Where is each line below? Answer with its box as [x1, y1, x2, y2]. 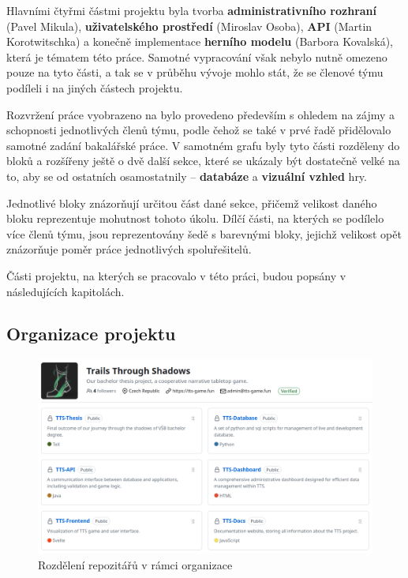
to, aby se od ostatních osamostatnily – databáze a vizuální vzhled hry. [6, 167, 367, 184]
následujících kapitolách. [6, 283, 125, 299]
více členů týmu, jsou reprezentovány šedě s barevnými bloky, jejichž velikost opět [6, 225, 402, 242]
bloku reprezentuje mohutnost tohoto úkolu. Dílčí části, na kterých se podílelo [6, 210, 384, 227]
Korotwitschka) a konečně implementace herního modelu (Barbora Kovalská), [6, 33, 393, 50]
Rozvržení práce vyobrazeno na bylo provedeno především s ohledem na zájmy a [6, 106, 395, 122]
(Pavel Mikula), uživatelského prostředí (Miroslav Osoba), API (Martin [6, 17, 372, 34]
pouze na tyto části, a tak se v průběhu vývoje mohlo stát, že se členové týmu [6, 64, 384, 81]
